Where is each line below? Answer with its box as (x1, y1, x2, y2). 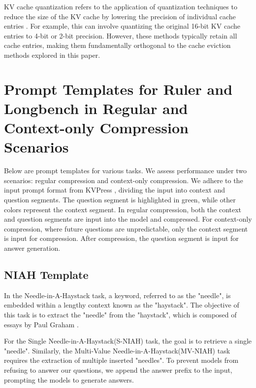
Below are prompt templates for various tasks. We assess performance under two (4, 165, 247, 176)
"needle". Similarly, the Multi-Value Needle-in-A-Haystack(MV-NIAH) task (4, 345, 230, 355)
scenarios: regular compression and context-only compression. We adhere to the (4, 175, 243, 185)
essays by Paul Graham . (4, 319, 79, 329)
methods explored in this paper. (4, 49, 100, 60)
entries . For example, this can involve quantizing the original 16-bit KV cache (4, 21, 240, 31)
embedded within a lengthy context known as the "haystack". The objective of (4, 300, 239, 310)
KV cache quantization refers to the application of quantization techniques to (4, 1, 237, 11)
